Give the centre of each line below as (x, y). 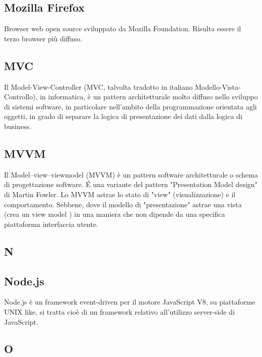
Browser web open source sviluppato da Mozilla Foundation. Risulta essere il (123, 28)
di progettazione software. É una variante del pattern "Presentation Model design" (131, 184)
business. (18, 126)
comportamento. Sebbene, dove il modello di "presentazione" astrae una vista (123, 204)
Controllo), (21, 97)
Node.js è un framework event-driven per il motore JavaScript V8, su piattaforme (130, 302)
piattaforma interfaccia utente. (51, 224)
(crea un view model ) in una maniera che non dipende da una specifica (115, 214)
